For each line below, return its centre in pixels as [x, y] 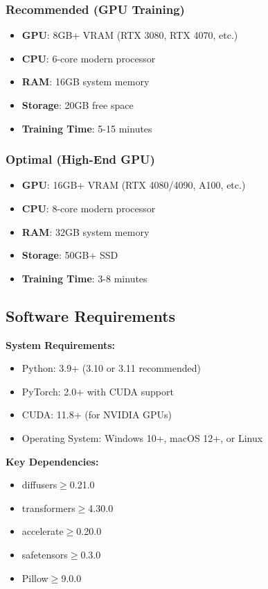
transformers [48, 507]
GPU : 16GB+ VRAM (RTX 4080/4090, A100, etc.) [134, 185]
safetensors [45, 554]
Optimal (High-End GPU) [80, 159]
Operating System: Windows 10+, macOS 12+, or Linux [142, 437]
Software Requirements [91, 315]
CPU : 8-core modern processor [89, 208]
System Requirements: [60, 344]
